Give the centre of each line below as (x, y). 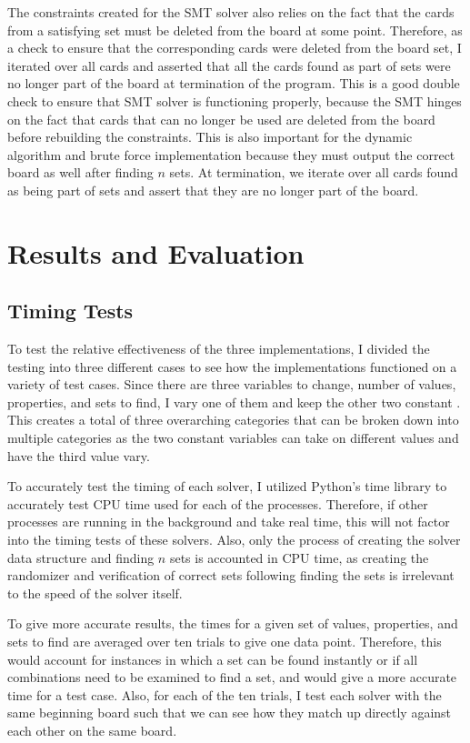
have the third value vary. (79, 455)
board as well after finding (80, 172)
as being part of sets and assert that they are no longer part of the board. (213, 190)
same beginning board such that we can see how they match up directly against (230, 713)
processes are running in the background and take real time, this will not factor (229, 522)
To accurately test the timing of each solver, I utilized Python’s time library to (227, 486)
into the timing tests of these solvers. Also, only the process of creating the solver (234, 540)
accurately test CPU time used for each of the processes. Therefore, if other (218, 503)
